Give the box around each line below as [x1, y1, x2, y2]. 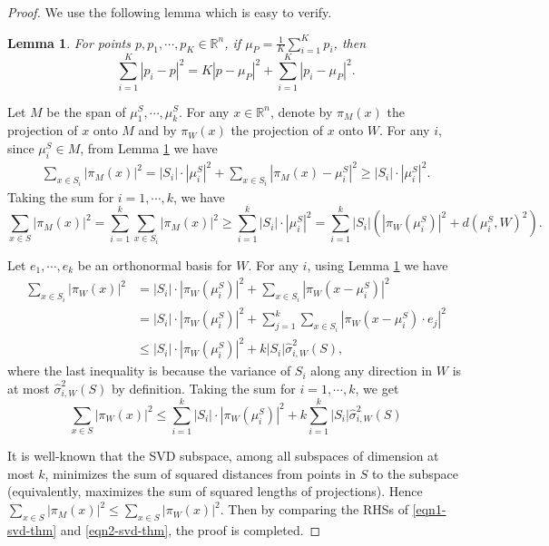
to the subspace [371, 463, 458, 483]
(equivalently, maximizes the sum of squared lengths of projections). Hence [7, 482, 423, 501]
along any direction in [310, 361, 433, 380]
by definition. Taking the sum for [111, 378, 296, 397]
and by [138, 121, 177, 140]
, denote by [270, 102, 333, 121]
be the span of [46, 102, 126, 121]
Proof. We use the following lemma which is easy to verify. [7, 3, 332, 21]
